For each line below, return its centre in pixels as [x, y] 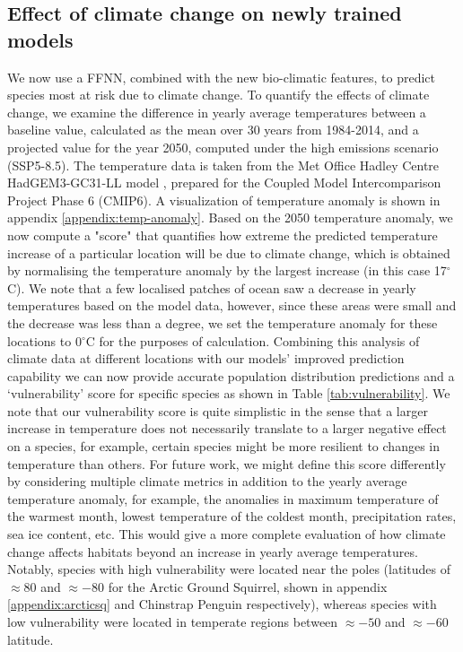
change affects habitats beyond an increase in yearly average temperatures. [213, 551]
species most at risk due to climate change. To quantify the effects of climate [218, 95]
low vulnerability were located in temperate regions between [173, 622]
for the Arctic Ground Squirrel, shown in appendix [248, 586]
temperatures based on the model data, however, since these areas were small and [232, 305]
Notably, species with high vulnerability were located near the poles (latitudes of [229, 569]
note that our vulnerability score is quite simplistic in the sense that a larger [218, 410]
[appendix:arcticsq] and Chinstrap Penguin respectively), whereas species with [222, 604]
